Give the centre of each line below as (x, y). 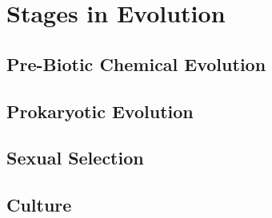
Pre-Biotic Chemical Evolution (136, 63)
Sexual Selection (75, 158)
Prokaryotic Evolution (100, 111)
